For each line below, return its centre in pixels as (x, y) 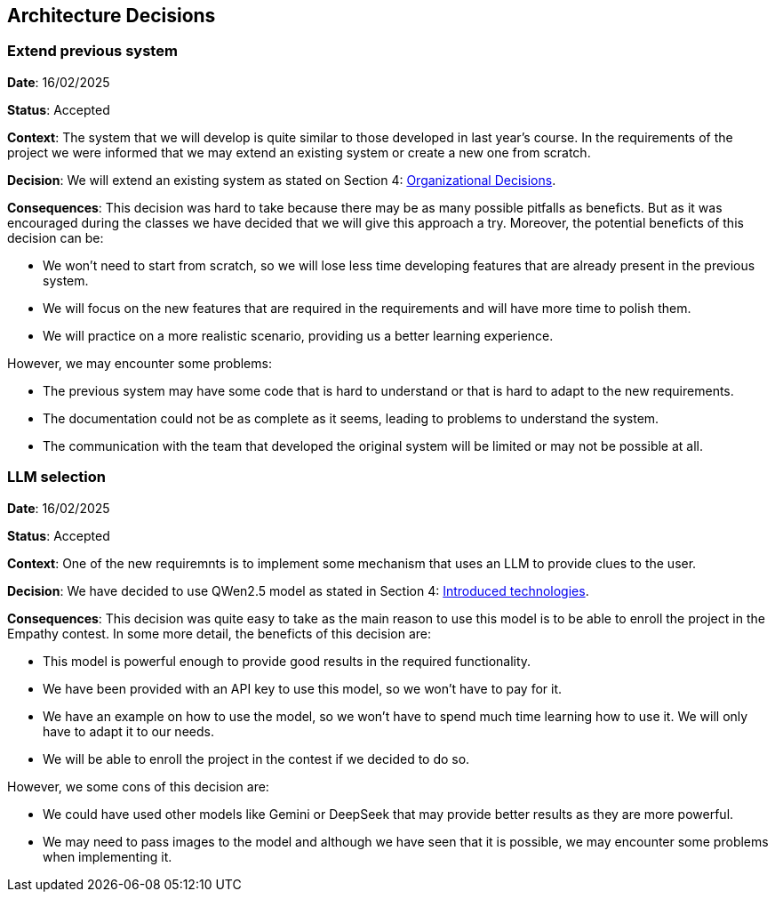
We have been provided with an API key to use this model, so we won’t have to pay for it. (303, 688)
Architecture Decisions (112, 16)
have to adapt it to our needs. (128, 731)
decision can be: (56, 237)
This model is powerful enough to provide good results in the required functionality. (287, 661)
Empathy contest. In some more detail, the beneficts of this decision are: (219, 633)
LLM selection (56, 477)
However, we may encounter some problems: (140, 363)
